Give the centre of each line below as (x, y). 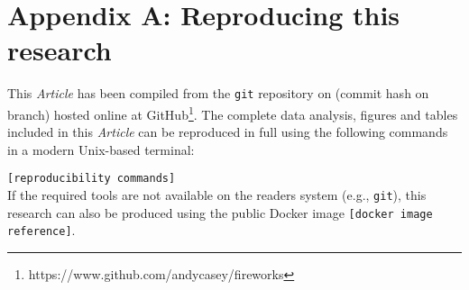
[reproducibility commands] (92, 179)
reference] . (41, 230)
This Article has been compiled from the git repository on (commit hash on (218, 93)
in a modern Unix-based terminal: (101, 149)
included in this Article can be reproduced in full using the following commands (228, 132)
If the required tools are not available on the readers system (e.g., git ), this (217, 195)
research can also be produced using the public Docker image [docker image (220, 212)
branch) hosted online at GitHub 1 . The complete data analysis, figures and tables (233, 113)
